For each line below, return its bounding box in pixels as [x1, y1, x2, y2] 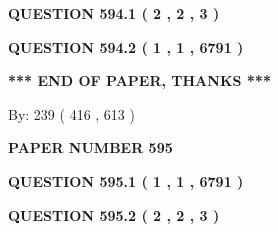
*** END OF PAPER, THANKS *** [8, 70, 271, 91]
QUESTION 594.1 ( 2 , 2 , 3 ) [8, 3, 220, 23]
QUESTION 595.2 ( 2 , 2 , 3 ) [8, 204, 220, 225]
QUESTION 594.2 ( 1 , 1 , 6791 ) [8, 36, 244, 57]
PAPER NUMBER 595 [8, 137, 173, 158]
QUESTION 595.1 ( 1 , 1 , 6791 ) [8, 170, 244, 191]
